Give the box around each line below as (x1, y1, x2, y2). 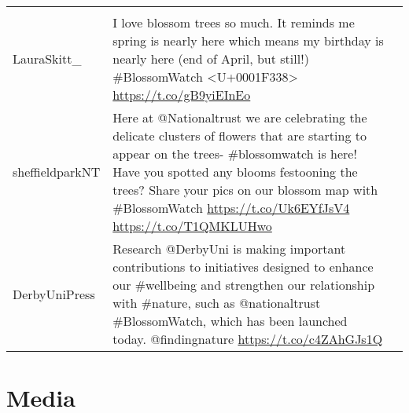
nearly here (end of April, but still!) (112, 49, 309, 68)
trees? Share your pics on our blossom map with (112, 181, 378, 199)
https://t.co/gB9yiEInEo (112, 86, 251, 104)
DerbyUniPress (13, 284, 95, 303)
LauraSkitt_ (13, 49, 82, 68)
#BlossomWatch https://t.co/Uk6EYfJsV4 (112, 199, 350, 217)
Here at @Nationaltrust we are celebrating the (112, 108, 367, 126)
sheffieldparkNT (13, 163, 101, 181)
